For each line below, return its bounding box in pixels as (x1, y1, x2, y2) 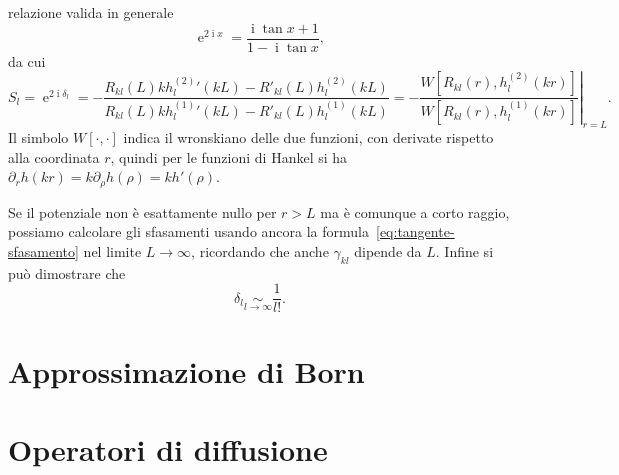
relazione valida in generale (8, 2, 174, 22)
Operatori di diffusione (8, 428, 328, 469)
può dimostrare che (8, 262, 126, 283)
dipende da (354, 240, 422, 261)
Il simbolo (8, 127, 69, 148)
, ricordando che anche (191, 240, 329, 261)
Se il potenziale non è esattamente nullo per (8, 201, 277, 222)
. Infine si (435, 240, 494, 261)
